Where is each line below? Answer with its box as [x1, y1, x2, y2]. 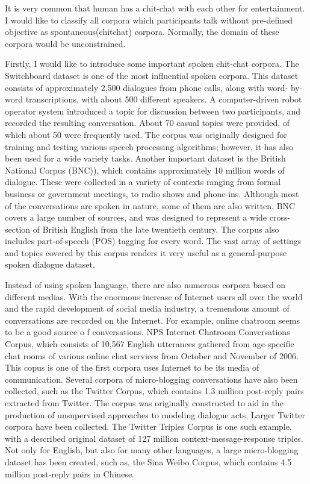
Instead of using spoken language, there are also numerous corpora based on [5, 278, 286, 291]
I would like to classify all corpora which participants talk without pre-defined [5, 13, 293, 26]
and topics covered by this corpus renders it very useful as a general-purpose [5, 246, 287, 259]
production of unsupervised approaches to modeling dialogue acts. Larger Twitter [5, 408, 305, 421]
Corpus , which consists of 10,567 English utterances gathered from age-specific [5, 338, 294, 350]
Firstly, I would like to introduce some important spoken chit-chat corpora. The [5, 57, 299, 70]
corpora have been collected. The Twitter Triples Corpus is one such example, [5, 420, 292, 433]
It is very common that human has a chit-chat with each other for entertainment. [5, 2, 305, 14]
